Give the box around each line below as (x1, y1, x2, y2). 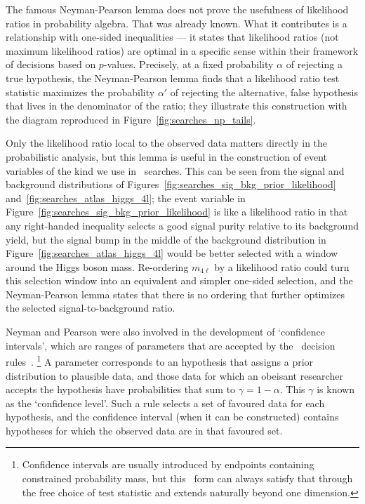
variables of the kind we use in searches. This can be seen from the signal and (6, 163, 345, 178)
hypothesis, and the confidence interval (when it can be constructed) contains (6, 409, 339, 424)
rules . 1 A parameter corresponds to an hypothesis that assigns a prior (6, 352, 314, 369)
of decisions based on (6, 57, 96, 72)
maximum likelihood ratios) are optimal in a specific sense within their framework (6, 43, 359, 58)
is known (317, 382, 354, 397)
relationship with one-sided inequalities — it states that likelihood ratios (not (6, 29, 339, 44)
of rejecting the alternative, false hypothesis (170, 84, 358, 99)
